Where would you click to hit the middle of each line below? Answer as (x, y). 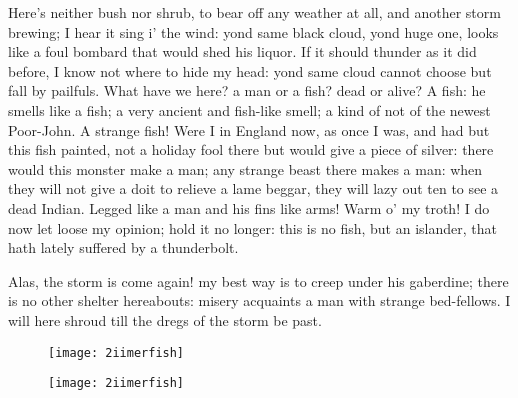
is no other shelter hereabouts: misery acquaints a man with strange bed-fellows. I (259, 300)
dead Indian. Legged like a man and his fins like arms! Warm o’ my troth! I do (249, 207)
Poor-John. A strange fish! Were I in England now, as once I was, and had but (249, 129)
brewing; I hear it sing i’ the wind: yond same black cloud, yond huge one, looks (253, 31)
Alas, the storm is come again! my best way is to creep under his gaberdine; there (258, 280)
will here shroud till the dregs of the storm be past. (165, 319)
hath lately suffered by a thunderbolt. (123, 247)
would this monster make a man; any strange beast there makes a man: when (245, 168)
